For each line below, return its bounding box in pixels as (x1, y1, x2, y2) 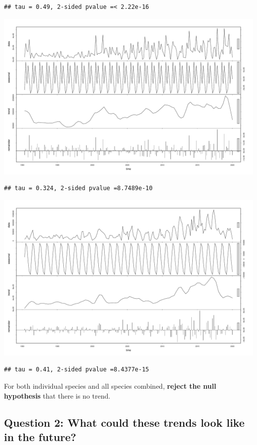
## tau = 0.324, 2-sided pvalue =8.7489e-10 (4, 185, 153, 192)
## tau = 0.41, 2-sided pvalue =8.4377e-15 (4, 366, 149, 373)
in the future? (4, 429, 77, 444)
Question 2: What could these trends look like (4, 414, 245, 430)
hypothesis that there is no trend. (4, 390, 111, 401)
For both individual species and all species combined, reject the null (4, 380, 216, 391)
